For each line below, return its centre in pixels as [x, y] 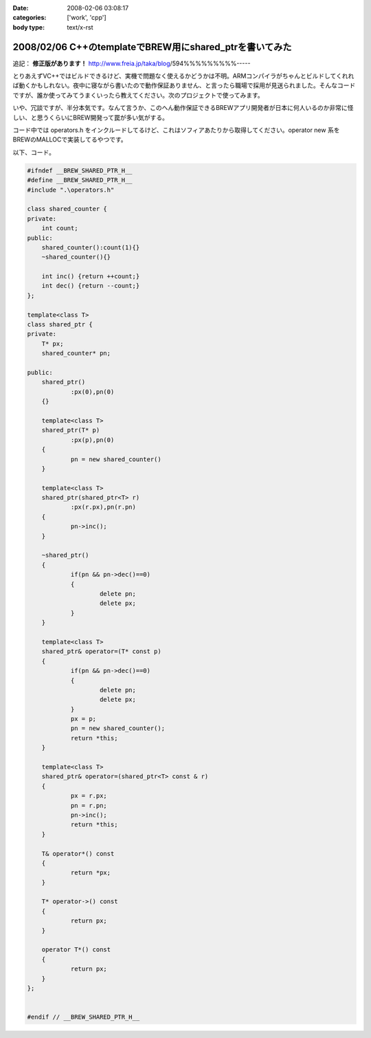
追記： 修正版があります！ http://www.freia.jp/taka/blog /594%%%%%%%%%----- [132, 63]
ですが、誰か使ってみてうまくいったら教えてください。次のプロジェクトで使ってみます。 [138, 95]
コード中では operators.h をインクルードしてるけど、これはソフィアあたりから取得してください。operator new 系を [176, 130]
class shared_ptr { [60, 324]
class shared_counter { [67, 209]
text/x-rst [80, 27]
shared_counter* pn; [76, 353]
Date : [21, 8]
